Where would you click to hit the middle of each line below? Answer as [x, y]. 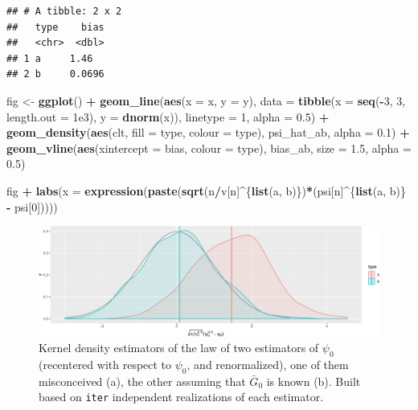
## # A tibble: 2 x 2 [64, 11]
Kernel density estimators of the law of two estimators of [179, 348]
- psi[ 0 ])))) [32, 206]
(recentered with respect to [105, 364]
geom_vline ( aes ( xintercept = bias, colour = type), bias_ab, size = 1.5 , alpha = [209, 148]
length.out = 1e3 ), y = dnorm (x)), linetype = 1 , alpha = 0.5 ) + [168, 116]
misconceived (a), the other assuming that [142, 381]
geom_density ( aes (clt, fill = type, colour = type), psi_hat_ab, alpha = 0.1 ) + [208, 132]
